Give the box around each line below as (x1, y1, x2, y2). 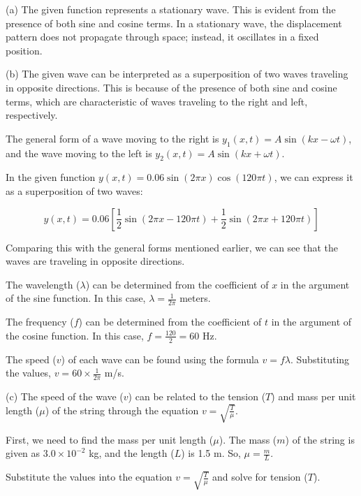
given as (6, 446, 40, 460)
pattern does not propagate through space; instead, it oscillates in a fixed (6, 29, 319, 44)
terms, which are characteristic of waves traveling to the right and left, (6, 94, 308, 108)
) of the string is (285, 432, 355, 446)
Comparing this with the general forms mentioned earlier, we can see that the (6, 240, 338, 254)
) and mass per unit (271, 388, 356, 403)
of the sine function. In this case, (6, 291, 146, 305)
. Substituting (290, 351, 350, 366)
